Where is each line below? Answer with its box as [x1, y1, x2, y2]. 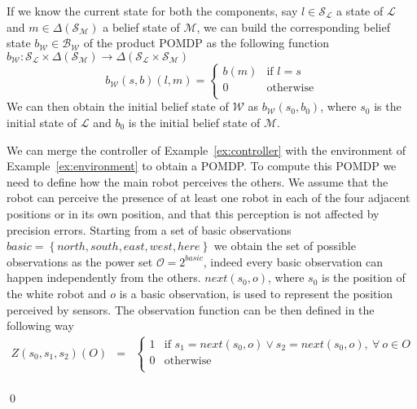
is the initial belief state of [128, 113, 261, 130]
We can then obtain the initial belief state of [7, 98, 229, 115]
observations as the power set [7, 253, 153, 270]
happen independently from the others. [7, 269, 201, 286]
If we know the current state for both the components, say [7, 2, 298, 19]
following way [7, 317, 74, 334]
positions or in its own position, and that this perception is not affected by [7, 204, 380, 222]
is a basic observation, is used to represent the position [119, 284, 393, 301]
